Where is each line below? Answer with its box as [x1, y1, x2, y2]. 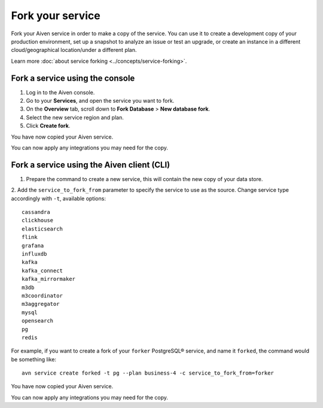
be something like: [11, 355, 57, 363]
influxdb [22, 251, 47, 257]
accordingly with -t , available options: [11, 195, 106, 202]
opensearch [22, 317, 54, 324]
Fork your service [11, 9, 101, 22]
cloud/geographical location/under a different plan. [11, 47, 137, 54]
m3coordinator [22, 292, 63, 299]
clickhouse [22, 217, 54, 224]
